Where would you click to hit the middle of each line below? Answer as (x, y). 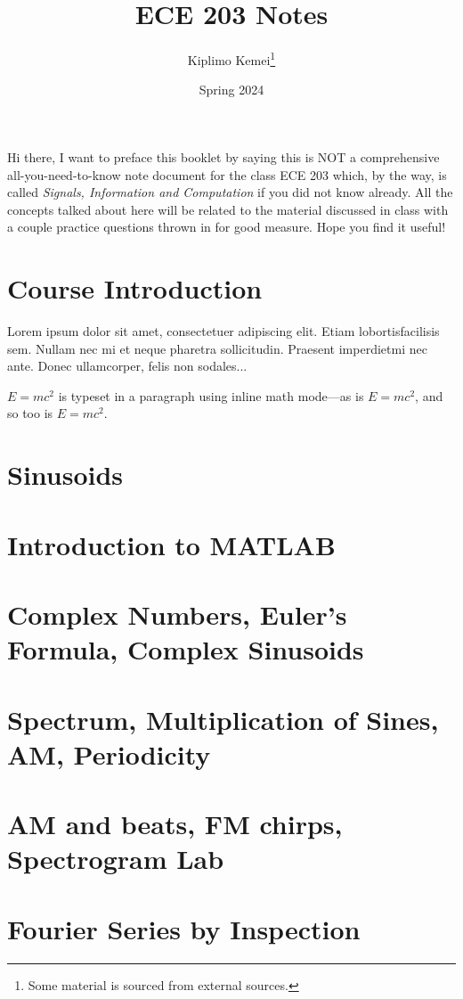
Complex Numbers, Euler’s (177, 614)
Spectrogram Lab (116, 859)
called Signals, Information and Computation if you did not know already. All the (230, 192)
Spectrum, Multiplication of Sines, (223, 719)
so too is (30, 413)
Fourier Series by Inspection (184, 928)
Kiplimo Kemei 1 (231, 58)
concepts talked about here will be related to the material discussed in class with (228, 209)
